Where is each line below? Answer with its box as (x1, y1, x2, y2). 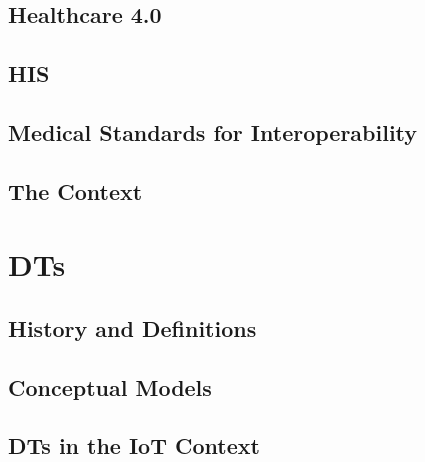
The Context (8, 175, 143, 206)
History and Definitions (8, 312, 257, 343)
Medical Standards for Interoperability (8, 116, 418, 147)
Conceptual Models (8, 371, 212, 402)
